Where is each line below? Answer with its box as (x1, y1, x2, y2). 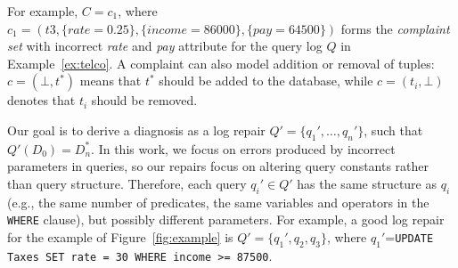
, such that (364, 120, 423, 139)
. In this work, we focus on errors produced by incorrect (91, 139, 396, 158)
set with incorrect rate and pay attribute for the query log (7, 37, 323, 55)
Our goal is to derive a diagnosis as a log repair (7, 120, 266, 139)
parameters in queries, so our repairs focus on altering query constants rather (7, 157, 429, 175)
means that (79, 71, 142, 90)
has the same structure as (297, 174, 437, 192)
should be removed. (91, 91, 198, 110)
